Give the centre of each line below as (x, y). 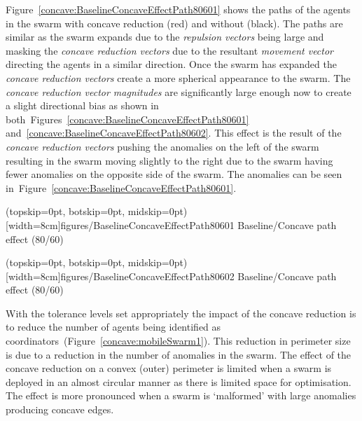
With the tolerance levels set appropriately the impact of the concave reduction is (181, 313)
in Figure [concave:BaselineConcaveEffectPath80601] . (121, 187)
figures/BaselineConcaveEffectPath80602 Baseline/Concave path (199, 276)
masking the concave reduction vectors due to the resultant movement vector (170, 50)
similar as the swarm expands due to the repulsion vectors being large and (165, 37)
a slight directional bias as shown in (82, 105)
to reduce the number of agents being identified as (113, 327)
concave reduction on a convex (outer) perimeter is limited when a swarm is (169, 368)
